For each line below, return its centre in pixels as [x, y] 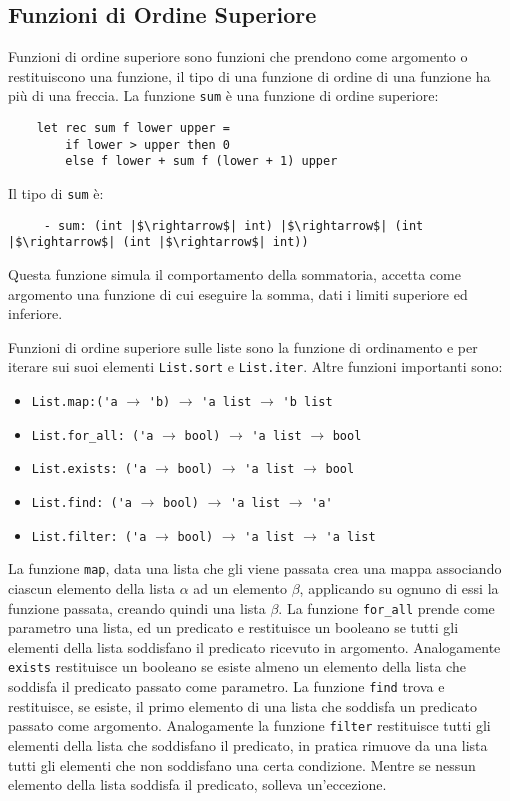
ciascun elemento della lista [91, 587]
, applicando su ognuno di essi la [399, 587]
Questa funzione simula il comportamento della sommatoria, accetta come [234, 273]
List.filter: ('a [89, 536]
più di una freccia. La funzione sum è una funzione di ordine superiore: [223, 95]
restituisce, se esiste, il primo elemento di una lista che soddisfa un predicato [242, 705]
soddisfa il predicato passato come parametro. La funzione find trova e [226, 686]
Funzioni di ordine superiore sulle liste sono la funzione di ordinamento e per [243, 346]
